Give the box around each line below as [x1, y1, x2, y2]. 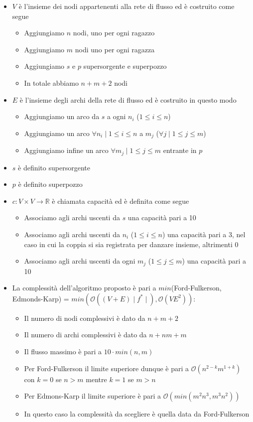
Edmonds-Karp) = [12, 293, 69, 303]
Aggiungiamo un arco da [24, 111, 100, 122]
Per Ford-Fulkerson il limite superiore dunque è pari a [24, 363, 189, 373]
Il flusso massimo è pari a [24, 346, 102, 357]
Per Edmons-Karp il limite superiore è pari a [24, 391, 161, 401]
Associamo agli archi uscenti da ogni [24, 256, 135, 266]
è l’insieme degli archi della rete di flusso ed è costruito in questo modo [19, 94, 237, 105]
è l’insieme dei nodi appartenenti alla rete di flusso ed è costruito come [18, 1, 235, 11]
